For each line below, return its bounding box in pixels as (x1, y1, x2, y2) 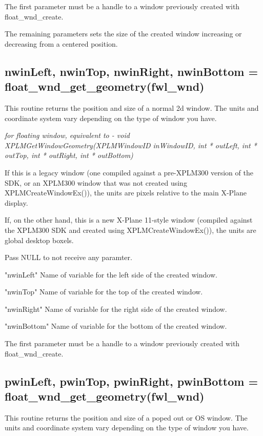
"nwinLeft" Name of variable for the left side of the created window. (5, 269, 217, 280)
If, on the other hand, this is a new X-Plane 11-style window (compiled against (5, 214, 253, 225)
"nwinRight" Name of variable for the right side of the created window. (5, 303, 227, 314)
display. (5, 197, 28, 208)
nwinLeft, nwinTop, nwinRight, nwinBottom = (5, 63, 258, 79)
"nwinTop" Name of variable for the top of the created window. (5, 286, 203, 297)
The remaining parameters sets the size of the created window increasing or (5, 28, 242, 39)
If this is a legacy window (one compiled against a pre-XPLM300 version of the (5, 167, 253, 177)
